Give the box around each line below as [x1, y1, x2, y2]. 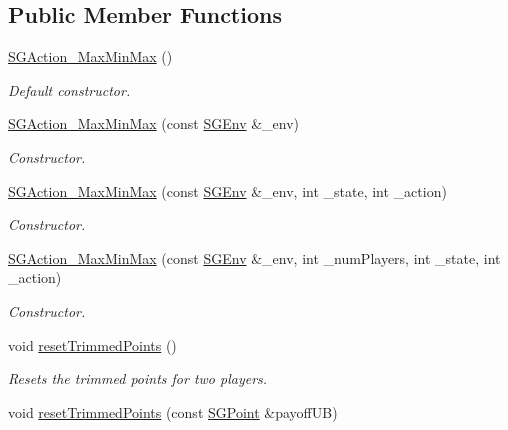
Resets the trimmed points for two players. [8, 368, 268, 389]
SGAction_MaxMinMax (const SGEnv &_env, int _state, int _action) [8, 180, 447, 201]
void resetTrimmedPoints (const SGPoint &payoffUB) [8, 401, 338, 422]
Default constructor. [8, 79, 131, 100]
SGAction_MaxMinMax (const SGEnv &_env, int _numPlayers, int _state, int [8, 247, 501, 268]
